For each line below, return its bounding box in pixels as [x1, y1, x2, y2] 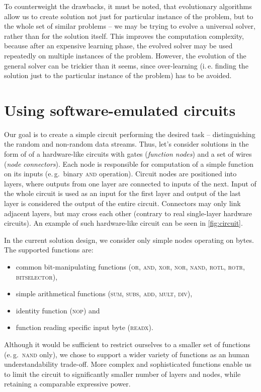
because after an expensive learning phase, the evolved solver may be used [4, 40, 233, 51]
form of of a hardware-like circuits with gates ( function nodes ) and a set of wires [4, 149, 252, 159]
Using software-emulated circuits [4, 99, 236, 120]
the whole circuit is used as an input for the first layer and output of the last [4, 188, 241, 199]
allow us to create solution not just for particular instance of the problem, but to [4, 11, 253, 21]
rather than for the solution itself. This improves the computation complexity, [4, 30, 244, 41]
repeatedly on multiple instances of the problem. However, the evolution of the [4, 50, 246, 60]
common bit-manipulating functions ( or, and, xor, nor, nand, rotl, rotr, [16, 262, 245, 272]
